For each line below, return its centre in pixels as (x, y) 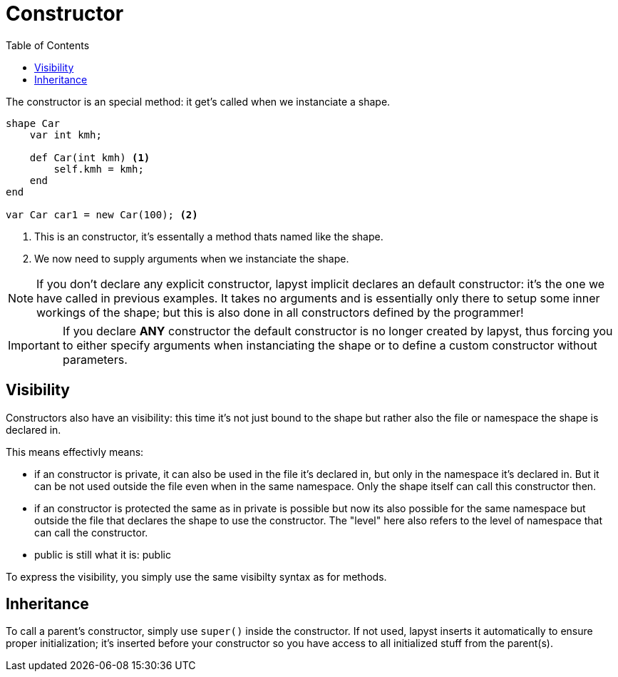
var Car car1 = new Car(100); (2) (102, 214)
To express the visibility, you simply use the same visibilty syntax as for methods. (196, 576)
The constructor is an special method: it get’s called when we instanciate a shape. (198, 101)
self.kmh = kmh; (99, 169)
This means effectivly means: (75, 452)
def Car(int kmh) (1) (90, 157)
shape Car (33, 123)
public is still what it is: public (103, 554)
